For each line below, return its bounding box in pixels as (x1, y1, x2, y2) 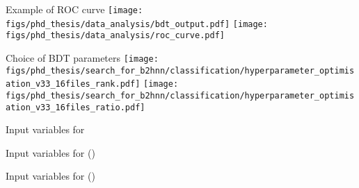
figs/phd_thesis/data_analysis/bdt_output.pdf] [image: (6, 19, 268, 29)
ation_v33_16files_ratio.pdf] (6, 102, 145, 112)
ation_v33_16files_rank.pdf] (6, 79, 141, 89)
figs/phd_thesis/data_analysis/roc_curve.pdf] (6, 31, 225, 41)
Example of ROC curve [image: (6, 2, 143, 16)
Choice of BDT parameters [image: (6, 50, 159, 65)
